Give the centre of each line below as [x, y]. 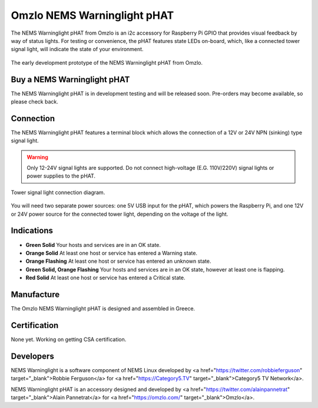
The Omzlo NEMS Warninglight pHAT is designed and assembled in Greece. [103, 309]
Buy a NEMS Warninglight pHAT [70, 79]
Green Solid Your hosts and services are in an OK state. [93, 245]
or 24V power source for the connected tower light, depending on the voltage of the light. [120, 214]
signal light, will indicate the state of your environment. [77, 49]
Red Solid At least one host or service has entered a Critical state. [105, 278]
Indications [32, 231]
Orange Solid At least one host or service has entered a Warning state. [111, 253]
